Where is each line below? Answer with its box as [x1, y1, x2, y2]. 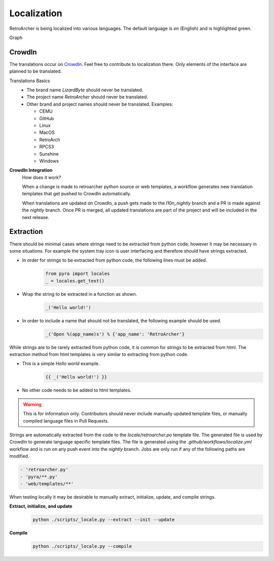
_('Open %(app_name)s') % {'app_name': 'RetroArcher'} [45, 331, 185, 337]
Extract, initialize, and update [9, 503, 73, 509]
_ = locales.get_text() [45, 278, 105, 284]
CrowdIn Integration [9, 167, 53, 173]
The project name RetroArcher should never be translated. [26, 94, 148, 100]
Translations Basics [9, 78, 50, 84]
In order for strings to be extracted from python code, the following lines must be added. [22, 257, 208, 263]
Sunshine [39, 151, 59, 157]
